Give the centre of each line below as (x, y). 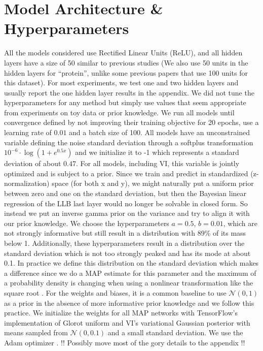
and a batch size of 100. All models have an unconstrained (159, 132)
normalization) (27, 183)
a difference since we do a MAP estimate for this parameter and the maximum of (130, 273)
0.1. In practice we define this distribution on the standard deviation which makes (131, 263)
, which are (240, 223)
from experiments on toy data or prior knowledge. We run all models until (119, 112)
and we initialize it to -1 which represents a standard (157, 152)
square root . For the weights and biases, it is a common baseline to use (115, 292)
